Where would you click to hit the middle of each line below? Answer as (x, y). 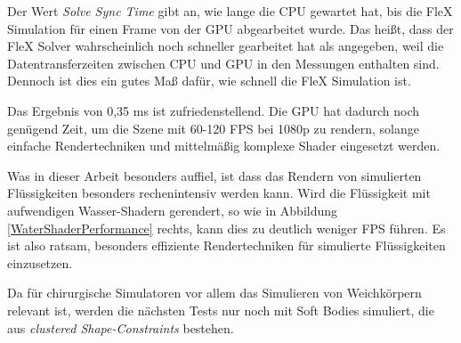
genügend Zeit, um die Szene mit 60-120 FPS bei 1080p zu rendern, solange (213, 128)
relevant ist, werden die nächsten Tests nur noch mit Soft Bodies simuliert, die (221, 310)
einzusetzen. (40, 262)
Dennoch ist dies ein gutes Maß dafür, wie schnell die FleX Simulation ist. (209, 81)
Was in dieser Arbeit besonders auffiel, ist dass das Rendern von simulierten (214, 175)
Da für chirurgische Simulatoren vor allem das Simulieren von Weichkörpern (214, 293)
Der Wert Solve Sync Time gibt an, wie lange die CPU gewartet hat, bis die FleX (230, 11)
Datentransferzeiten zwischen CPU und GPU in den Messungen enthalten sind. (223, 63)
